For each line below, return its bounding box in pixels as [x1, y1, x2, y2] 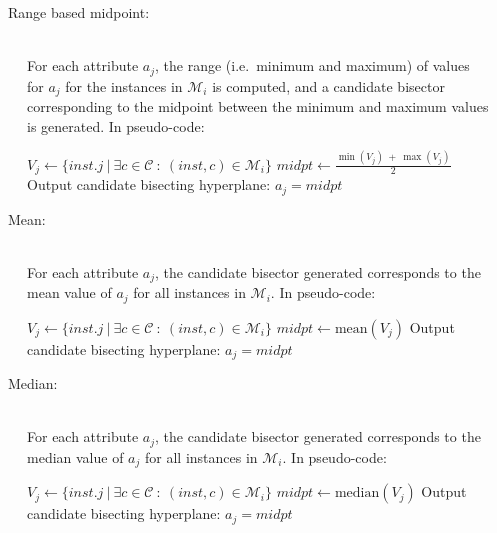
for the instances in [65, 75, 183, 96]
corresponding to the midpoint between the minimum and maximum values [27, 96, 489, 117]
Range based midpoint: [7, 2, 150, 22]
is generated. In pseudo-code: [27, 115, 205, 136]
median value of [27, 446, 124, 467]
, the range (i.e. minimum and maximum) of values [155, 55, 470, 76]
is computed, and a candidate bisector [212, 75, 445, 96]
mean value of [27, 282, 112, 303]
